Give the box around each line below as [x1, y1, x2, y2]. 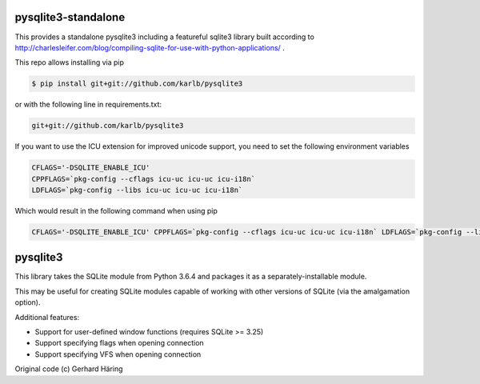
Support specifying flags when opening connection [34, 338, 204, 348]
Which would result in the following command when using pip [14, 206, 218, 215]
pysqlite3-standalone [14, 10, 126, 24]
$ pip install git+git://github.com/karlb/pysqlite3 [31, 79, 243, 88]
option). [14, 298, 41, 307]
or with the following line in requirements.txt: [14, 100, 162, 110]
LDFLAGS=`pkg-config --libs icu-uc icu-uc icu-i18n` [31, 186, 243, 194]
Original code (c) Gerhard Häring [14, 364, 123, 374]
